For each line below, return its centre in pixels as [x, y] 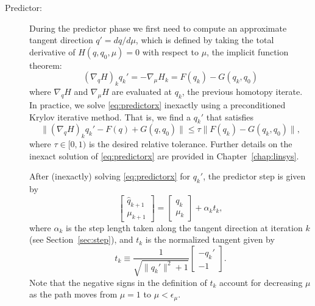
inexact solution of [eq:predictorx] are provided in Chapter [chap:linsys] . [164, 155]
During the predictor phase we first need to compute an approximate [158, 28]
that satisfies [230, 116]
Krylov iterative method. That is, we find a [110, 116]
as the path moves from [73, 294]
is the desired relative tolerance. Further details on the [190, 144]
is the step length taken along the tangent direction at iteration [184, 227]
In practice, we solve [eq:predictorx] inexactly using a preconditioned [157, 104]
